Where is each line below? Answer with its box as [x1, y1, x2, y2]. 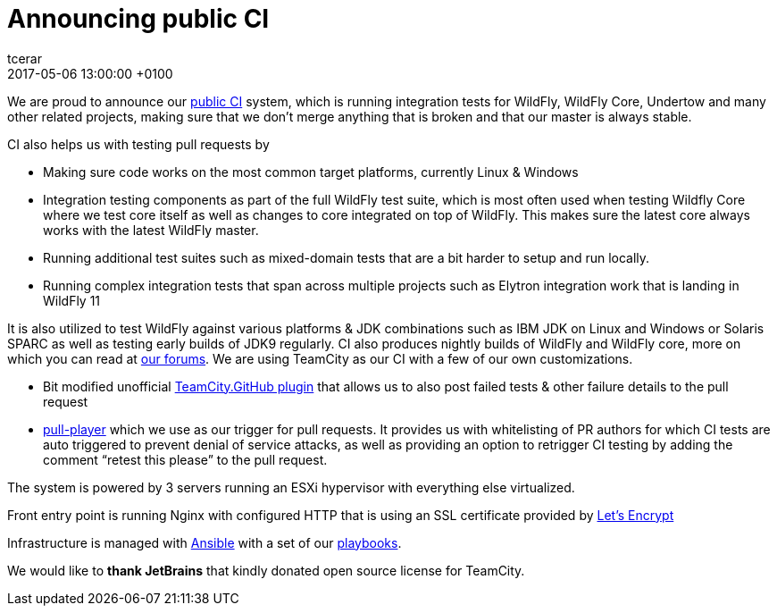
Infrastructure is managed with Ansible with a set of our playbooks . [7, 534, 402, 550]
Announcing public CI [7, 4, 270, 34]
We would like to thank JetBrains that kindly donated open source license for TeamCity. [7, 562, 525, 578]
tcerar [7, 50, 43, 66]
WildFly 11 [43, 292, 101, 308]
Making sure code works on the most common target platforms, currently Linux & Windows [43, 164, 579, 180]
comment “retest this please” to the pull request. [43, 451, 328, 467]
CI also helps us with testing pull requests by [7, 136, 270, 152]
